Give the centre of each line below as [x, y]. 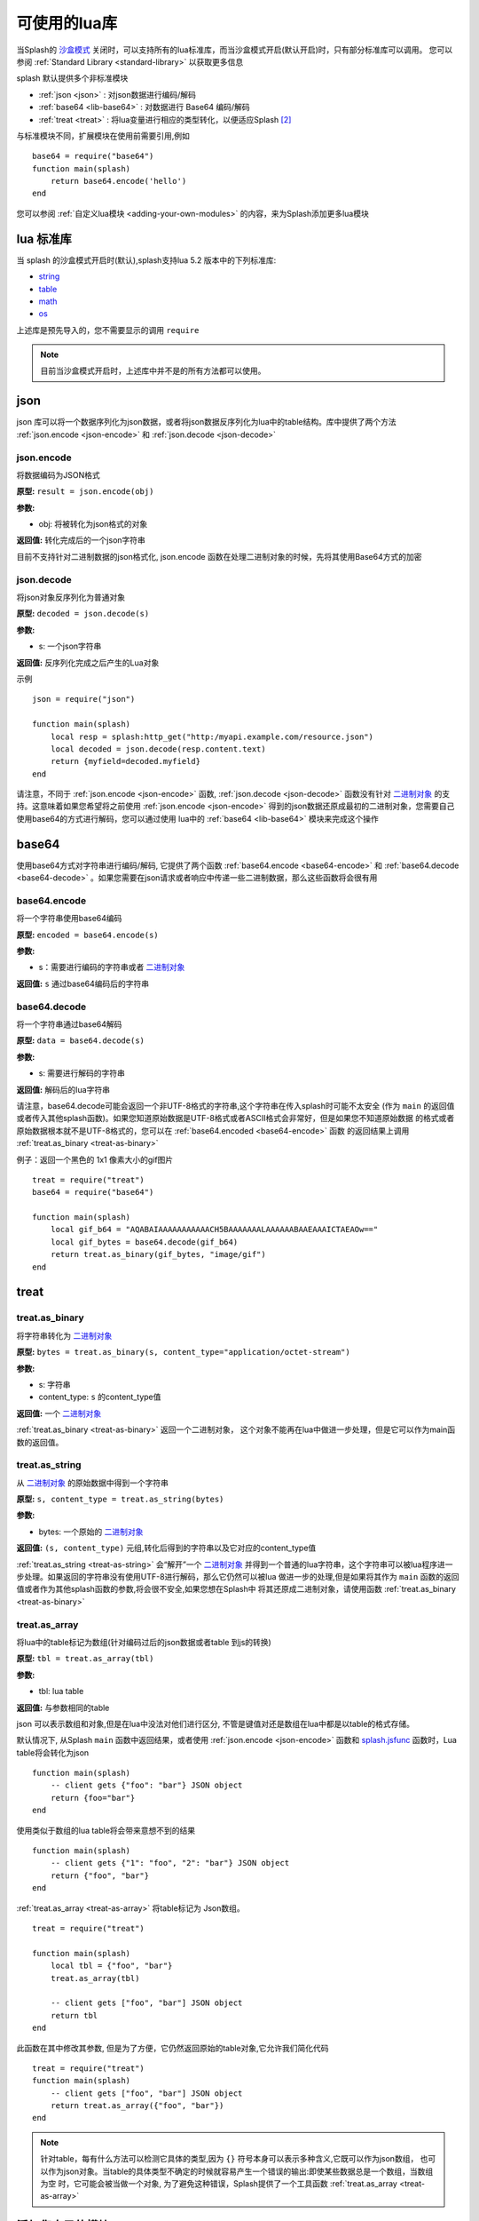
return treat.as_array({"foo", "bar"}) [137, 2106]
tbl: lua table [61, 1692]
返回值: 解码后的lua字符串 [63, 1089]
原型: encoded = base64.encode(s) [87, 935]
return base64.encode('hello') [118, 181]
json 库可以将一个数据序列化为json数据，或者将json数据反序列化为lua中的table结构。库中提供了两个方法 [206, 422]
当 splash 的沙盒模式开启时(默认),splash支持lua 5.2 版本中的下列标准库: [146, 260]
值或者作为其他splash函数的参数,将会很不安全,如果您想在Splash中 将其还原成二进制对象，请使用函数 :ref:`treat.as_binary [236, 1589]
